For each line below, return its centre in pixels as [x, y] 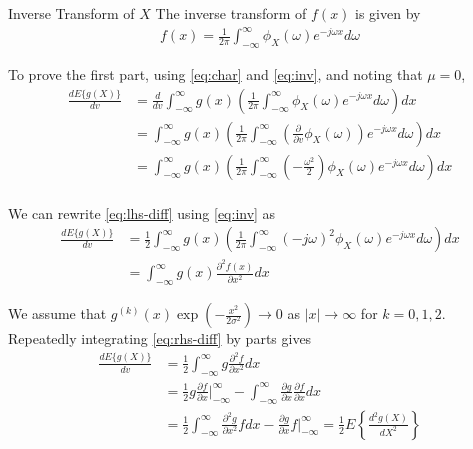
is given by [388, 13]
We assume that [57, 313]
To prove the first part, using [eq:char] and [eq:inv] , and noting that [215, 73]
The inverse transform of [231, 13]
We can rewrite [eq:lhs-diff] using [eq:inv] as [142, 212]
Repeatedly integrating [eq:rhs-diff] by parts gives [160, 338]
